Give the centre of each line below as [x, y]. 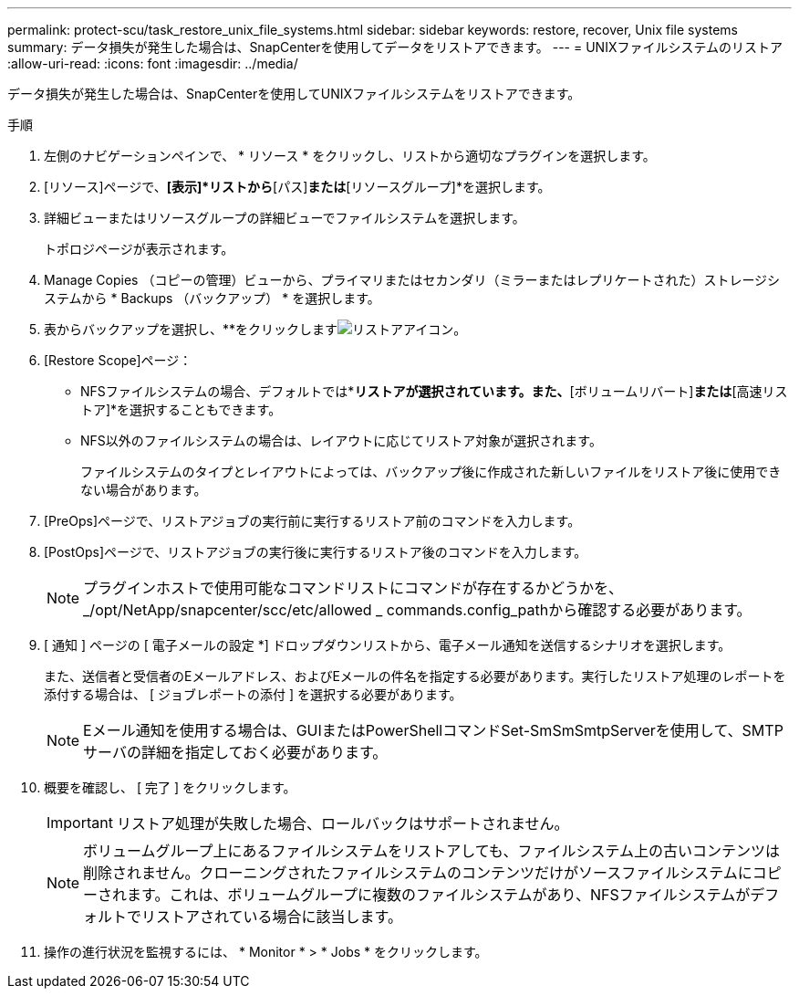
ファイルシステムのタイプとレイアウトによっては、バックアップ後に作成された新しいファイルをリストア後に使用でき [431, 472]
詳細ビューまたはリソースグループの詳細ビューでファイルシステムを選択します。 [285, 218]
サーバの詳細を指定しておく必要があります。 [235, 752]
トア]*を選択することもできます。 [181, 409]
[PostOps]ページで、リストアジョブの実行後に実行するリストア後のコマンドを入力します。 [316, 552]
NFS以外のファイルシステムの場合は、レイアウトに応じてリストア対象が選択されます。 [341, 440]
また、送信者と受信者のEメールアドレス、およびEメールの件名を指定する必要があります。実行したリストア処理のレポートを [415, 676]
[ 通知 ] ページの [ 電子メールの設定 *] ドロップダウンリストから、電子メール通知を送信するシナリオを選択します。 [388, 645]
